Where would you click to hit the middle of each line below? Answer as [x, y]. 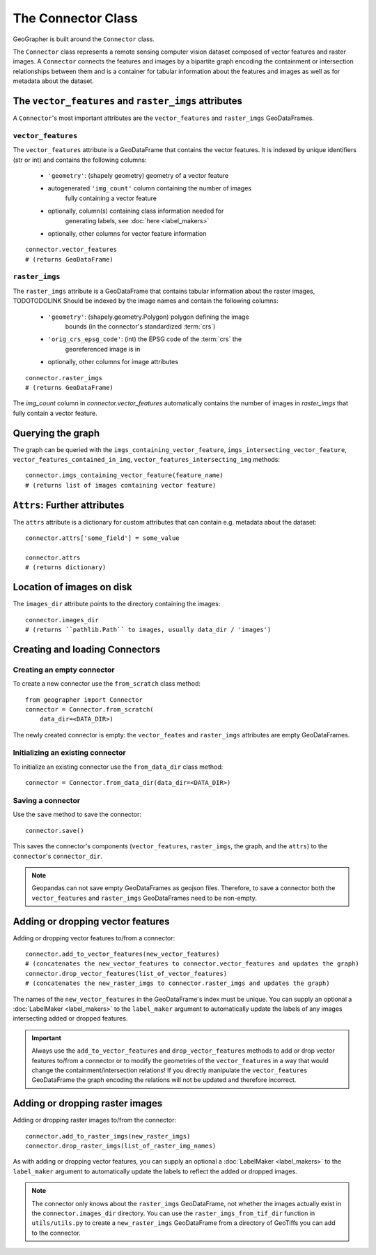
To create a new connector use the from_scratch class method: [107, 684]
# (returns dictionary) [66, 568]
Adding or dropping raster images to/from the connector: [95, 1120]
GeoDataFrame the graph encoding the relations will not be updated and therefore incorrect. [164, 1080]
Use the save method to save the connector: [77, 814]
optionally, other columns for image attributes [113, 362]
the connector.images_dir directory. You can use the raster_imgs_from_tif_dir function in [173, 1213]
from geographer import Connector [84, 700]
